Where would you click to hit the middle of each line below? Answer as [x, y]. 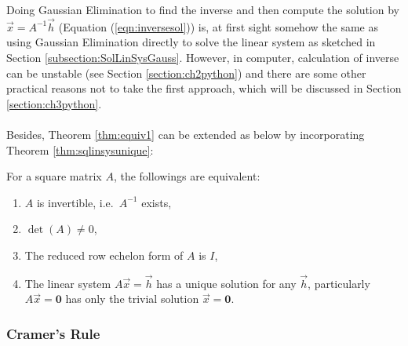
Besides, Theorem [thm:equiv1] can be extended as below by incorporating [186, 134]
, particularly [339, 283]
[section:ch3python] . [54, 103]
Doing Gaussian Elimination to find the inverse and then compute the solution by [203, 9]
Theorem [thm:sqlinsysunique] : [80, 149]
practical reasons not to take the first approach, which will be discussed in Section [204, 88]
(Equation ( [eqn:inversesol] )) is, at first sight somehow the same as [218, 26]
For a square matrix [54, 176]
